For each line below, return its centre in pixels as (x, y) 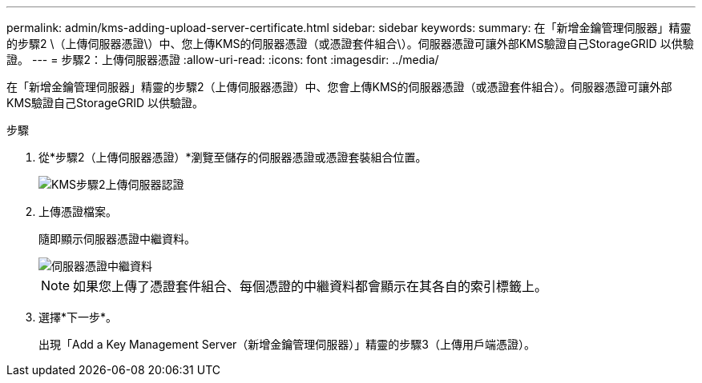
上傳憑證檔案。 (78, 211)
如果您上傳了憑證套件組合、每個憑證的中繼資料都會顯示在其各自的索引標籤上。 (311, 286)
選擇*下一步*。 (78, 317)
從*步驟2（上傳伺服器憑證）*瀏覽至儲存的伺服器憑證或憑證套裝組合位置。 (233, 157)
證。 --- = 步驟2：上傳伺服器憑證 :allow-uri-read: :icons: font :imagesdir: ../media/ (223, 60)
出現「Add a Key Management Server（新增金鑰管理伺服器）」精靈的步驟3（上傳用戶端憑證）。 (287, 344)
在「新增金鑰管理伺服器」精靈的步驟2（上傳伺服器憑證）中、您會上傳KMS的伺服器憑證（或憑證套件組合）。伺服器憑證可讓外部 (339, 87)
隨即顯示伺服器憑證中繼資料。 (117, 239)
